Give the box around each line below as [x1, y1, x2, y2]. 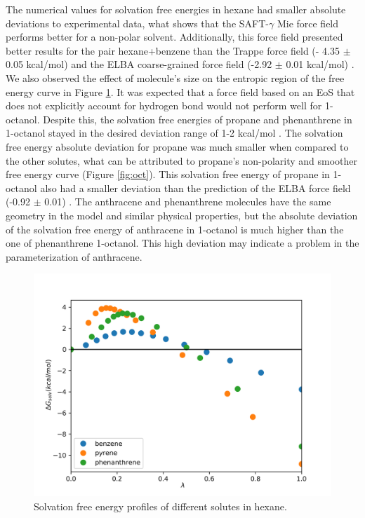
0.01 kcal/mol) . [286, 57, 354, 71]
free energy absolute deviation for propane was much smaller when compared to [6, 139, 349, 154]
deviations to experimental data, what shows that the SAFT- [6, 15, 269, 30]
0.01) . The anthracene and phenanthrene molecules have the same [44, 194, 331, 209]
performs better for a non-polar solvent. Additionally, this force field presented [6, 29, 343, 44]
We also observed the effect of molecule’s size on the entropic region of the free [6, 70, 345, 85]
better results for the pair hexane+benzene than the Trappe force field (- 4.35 [6, 43, 340, 57]
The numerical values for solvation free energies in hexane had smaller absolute [6, 2, 346, 16]
